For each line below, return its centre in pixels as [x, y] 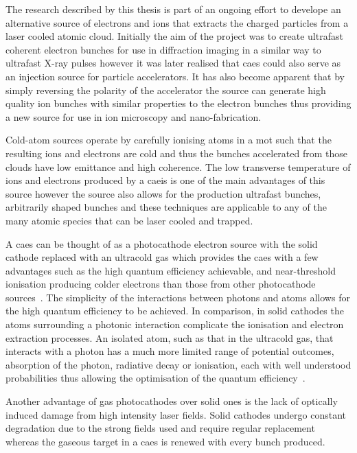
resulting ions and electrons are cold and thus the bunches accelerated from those [177, 153]
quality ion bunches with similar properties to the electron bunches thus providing [178, 103]
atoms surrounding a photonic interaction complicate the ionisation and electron [175, 324]
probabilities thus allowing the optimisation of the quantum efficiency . [156, 378]
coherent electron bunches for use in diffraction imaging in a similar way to [163, 49]
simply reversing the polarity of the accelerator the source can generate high [166, 90]
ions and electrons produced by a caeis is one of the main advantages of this [165, 180]
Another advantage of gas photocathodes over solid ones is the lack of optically [172, 401]
